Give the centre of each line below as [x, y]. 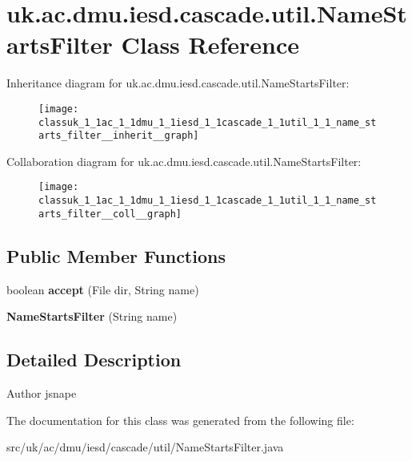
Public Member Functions [116, 255]
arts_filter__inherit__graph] [119, 136]
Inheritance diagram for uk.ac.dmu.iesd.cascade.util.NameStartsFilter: [178, 83]
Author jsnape [42, 393]
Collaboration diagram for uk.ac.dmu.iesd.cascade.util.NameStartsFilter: [184, 161]
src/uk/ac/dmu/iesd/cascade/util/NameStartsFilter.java [145, 447]
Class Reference [210, 44]
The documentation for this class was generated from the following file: [180, 420]
